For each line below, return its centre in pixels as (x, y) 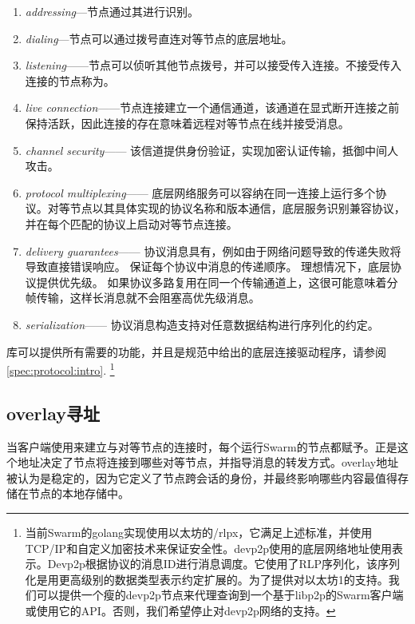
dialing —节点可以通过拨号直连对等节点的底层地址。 (159, 38)
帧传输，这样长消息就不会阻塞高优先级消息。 (142, 298)
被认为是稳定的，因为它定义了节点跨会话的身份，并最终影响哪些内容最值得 (202, 477)
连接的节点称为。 (70, 80)
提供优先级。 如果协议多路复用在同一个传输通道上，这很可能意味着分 (217, 282)
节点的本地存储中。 (79, 493)
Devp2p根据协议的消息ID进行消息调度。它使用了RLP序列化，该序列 (224, 564)
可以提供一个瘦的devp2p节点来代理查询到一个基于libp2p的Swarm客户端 (220, 595)
